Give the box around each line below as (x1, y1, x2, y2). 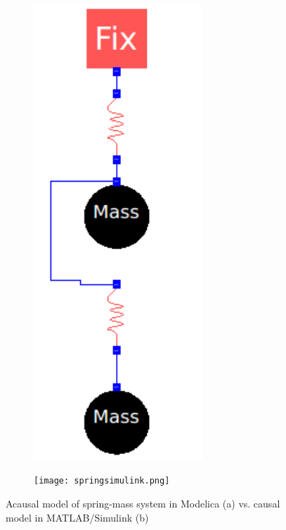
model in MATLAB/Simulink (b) (6, 510, 149, 524)
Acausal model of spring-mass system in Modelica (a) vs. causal (6, 496, 280, 511)
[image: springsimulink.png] (34, 476, 170, 486)
